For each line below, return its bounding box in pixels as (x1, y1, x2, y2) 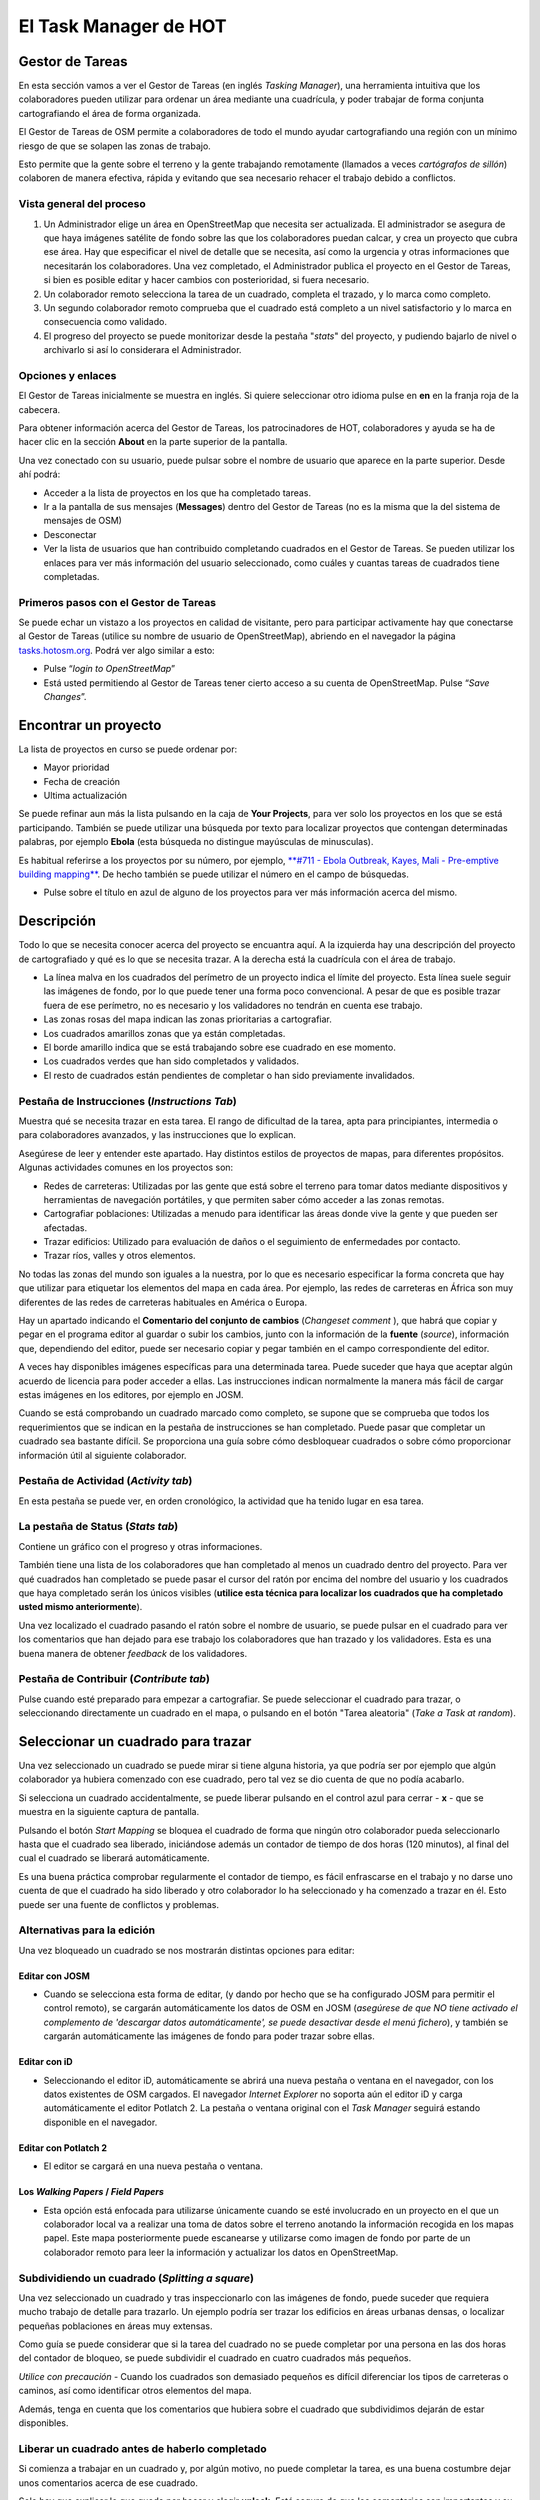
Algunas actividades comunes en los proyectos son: (18, 1161, 234, 1174)
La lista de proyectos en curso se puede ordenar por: (18, 743, 238, 755)
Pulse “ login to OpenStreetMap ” (43, 663, 175, 675)
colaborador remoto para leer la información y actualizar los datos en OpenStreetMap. (43, 2246, 399, 2258)
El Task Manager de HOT (18, 15, 227, 37)
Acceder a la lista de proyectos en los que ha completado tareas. (43, 486, 312, 499)
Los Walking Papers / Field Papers (18, 2186, 165, 2198)
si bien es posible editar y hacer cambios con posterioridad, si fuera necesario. (43, 274, 370, 286)
